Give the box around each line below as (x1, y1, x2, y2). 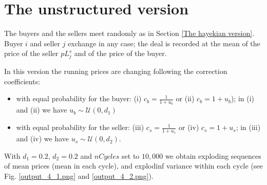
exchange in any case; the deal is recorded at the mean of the (68, 38, 260, 48)
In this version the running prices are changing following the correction (4, 66, 227, 77)
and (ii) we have (16, 104, 67, 115)
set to (122, 150, 140, 161)
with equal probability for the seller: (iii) (16, 122, 144, 133)
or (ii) (176, 93, 195, 104)
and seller (30, 38, 61, 48)
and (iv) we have (16, 133, 69, 144)
